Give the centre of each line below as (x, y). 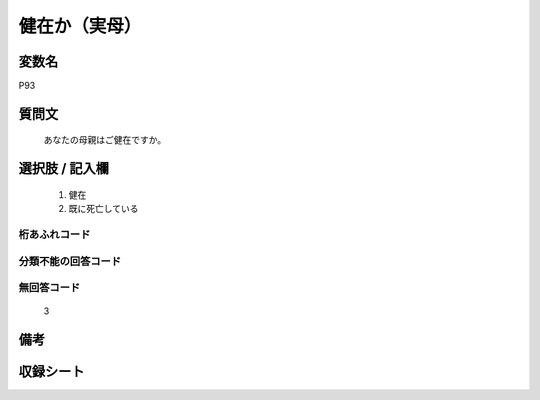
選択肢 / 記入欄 (64, 168)
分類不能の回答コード (70, 261)
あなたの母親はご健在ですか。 (105, 140)
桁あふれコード (54, 235)
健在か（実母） (80, 26)
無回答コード (49, 288)
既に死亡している (103, 209)
